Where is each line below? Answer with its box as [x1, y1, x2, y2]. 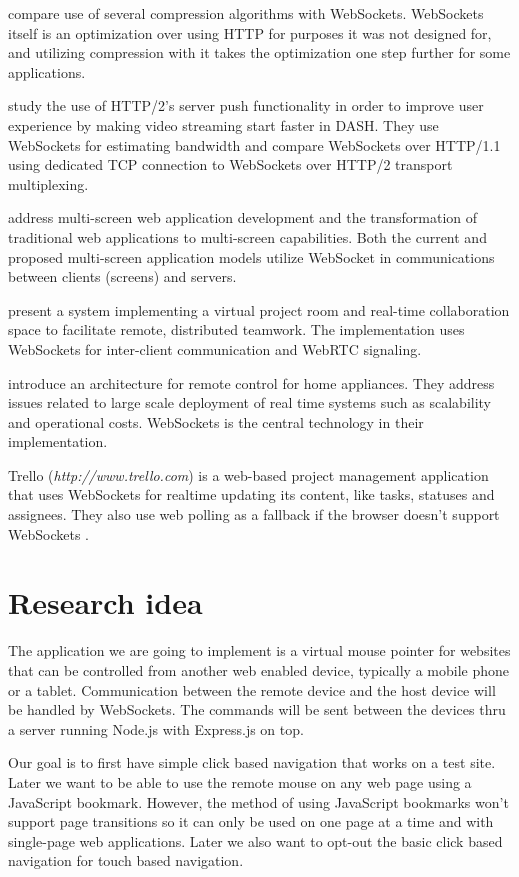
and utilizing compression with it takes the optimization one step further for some [8, 42, 511, 63]
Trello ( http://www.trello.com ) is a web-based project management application [8, 464, 489, 485]
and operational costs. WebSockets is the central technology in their [8, 411, 424, 432]
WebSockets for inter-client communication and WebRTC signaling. [8, 338, 422, 359]
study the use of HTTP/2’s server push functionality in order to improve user [8, 95, 484, 116]
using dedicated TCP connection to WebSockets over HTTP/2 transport [8, 154, 453, 175]
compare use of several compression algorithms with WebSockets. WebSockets [8, 3, 484, 23]
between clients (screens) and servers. [8, 266, 237, 287]
